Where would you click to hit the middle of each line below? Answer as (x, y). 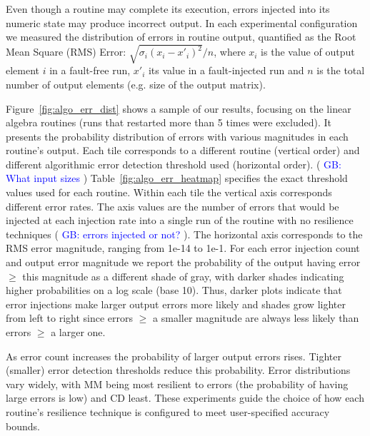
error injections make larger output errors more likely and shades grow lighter (176, 304)
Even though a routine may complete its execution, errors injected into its (168, 9)
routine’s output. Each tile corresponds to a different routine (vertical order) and (183, 150)
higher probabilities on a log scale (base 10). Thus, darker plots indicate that (174, 290)
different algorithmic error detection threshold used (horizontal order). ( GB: (174, 164)
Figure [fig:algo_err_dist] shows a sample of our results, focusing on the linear (179, 108)
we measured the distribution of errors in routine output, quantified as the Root (181, 37)
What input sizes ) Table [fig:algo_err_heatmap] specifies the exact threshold (177, 178)
